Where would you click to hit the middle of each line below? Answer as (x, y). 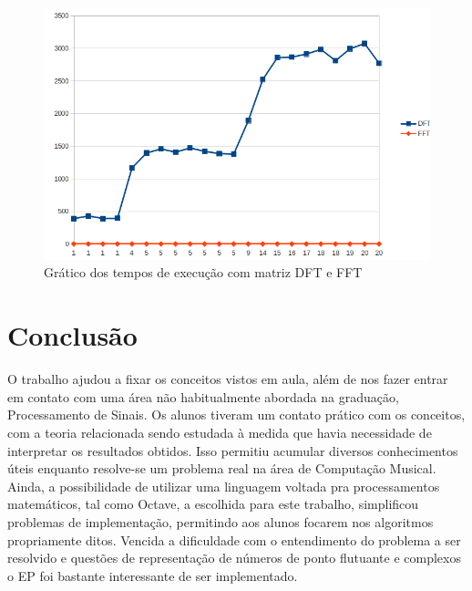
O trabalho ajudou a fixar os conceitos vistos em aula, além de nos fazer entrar (228, 379)
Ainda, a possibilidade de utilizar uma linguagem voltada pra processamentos (224, 486)
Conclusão (72, 335)
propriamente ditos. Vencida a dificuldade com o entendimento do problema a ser (234, 539)
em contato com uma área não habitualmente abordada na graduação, (203, 396)
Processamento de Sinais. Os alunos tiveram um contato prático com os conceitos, (236, 415)
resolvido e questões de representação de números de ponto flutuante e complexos (234, 558)
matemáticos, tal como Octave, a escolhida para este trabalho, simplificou (213, 504)
